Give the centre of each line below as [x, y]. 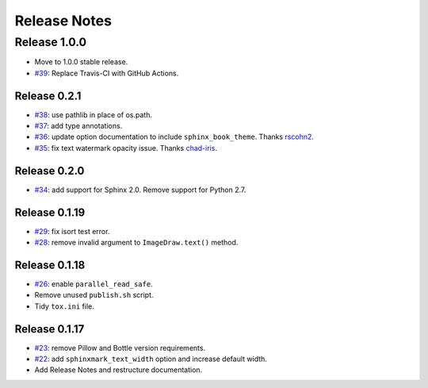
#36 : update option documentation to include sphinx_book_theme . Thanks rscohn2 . [174, 137]
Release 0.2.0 [50, 171]
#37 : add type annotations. [78, 126]
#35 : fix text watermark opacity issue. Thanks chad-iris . [126, 148]
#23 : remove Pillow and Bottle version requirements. [120, 348]
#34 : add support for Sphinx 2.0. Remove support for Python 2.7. [140, 190]
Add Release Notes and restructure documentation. [118, 370]
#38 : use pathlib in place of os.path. [93, 114]
